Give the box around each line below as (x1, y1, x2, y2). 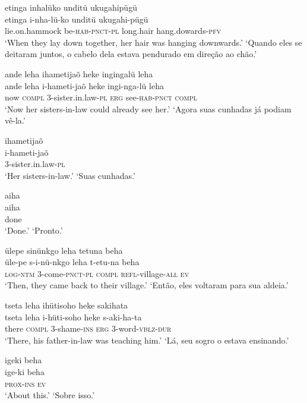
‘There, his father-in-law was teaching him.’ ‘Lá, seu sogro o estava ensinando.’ (5, 333, 289, 346)
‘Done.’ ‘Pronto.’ (5, 224, 63, 237)
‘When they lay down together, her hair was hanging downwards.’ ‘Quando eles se (5, 36, 302, 48)
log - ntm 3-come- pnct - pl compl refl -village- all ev (5, 267, 189, 279)
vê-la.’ (5, 114, 26, 127)
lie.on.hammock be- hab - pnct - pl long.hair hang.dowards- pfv (5, 24, 221, 37)
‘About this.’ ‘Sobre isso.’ (5, 389, 95, 401)
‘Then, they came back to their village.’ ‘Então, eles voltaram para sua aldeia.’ (5, 279, 289, 291)
